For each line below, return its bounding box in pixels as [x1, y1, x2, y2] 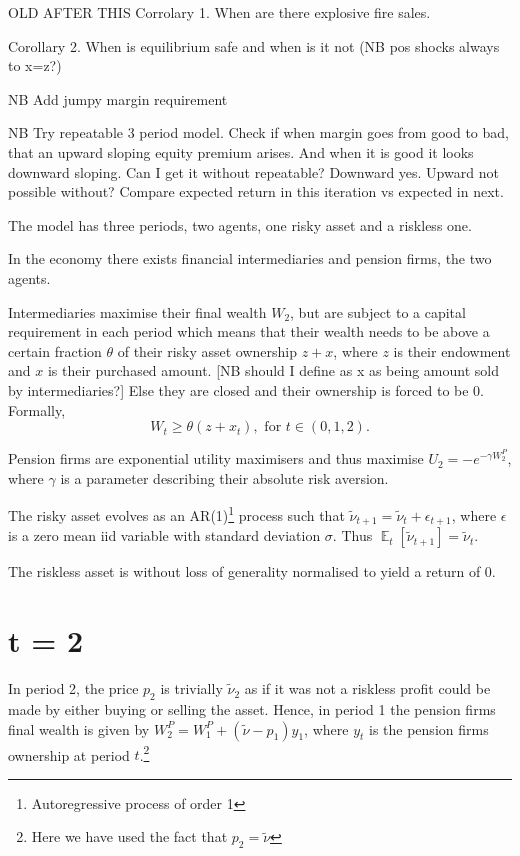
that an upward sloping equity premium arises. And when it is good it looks [8, 141, 474, 162]
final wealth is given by [8, 718, 150, 739]
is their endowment [393, 340, 511, 361]
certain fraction [8, 340, 102, 361]
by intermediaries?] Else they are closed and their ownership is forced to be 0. [8, 379, 485, 400]
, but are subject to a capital [290, 301, 466, 322]
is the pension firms [369, 718, 489, 739]
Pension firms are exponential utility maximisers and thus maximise [8, 448, 424, 469]
